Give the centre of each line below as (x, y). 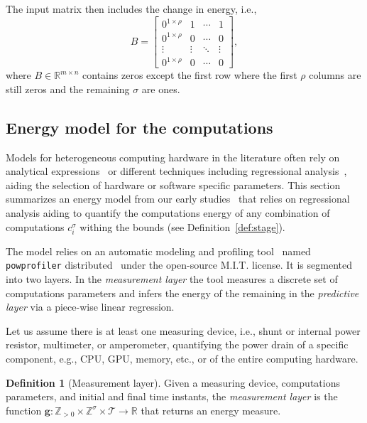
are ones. (161, 89)
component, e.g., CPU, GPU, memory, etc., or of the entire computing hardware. (182, 358)
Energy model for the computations (139, 127)
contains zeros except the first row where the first (190, 75)
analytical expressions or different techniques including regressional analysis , (176, 171)
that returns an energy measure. (211, 410)
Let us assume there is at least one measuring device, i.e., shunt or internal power (183, 330)
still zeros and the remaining (68, 89)
